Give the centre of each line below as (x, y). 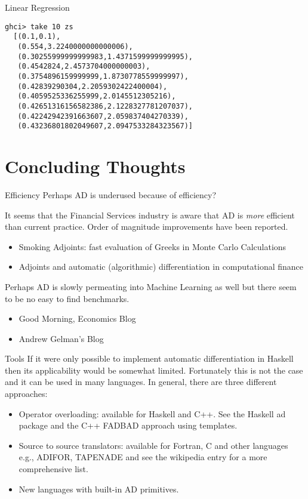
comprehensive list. (53, 469)
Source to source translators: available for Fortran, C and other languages (153, 445)
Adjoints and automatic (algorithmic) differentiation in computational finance (161, 267)
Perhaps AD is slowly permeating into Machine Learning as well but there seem (151, 286)
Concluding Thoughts (95, 166)
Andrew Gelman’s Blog (61, 338)
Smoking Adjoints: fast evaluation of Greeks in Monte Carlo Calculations (153, 246)
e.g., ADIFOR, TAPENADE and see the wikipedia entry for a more (143, 457)
